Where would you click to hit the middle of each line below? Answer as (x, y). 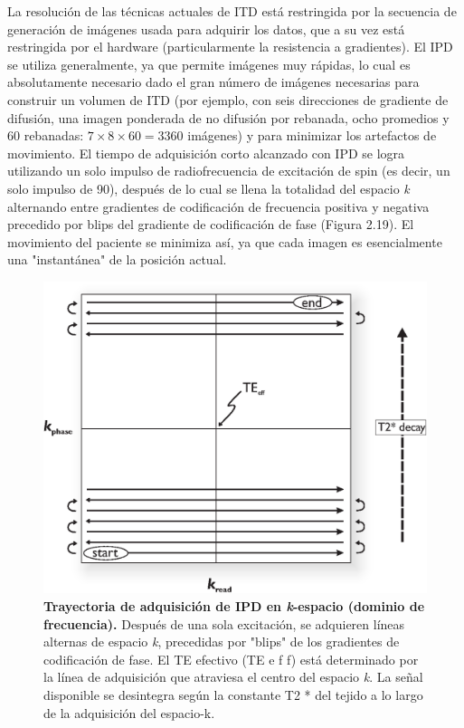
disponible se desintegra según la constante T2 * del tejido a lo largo (233, 694)
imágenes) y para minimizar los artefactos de (312, 135)
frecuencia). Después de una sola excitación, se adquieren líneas (224, 623)
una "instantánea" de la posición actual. (117, 259)
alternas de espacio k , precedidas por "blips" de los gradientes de (222, 642)
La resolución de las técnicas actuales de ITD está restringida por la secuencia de (232, 11)
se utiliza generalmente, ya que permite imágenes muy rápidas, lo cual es (209, 64)
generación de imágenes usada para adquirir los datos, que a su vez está (206, 29)
